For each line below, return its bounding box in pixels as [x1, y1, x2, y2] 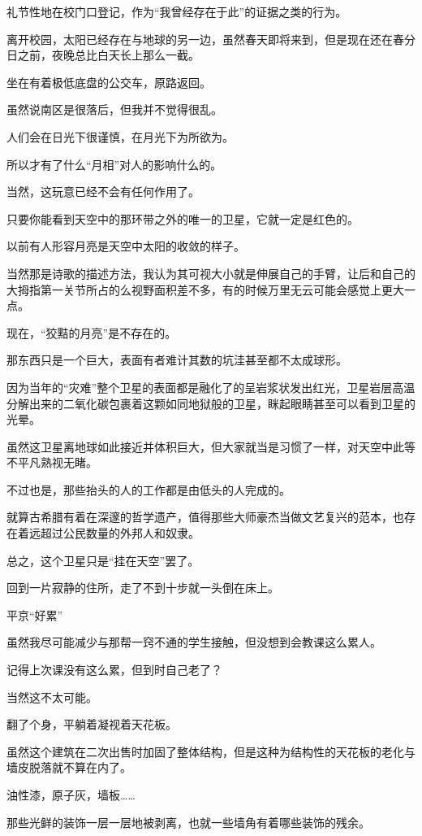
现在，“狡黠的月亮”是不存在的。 [6, 324, 177, 341]
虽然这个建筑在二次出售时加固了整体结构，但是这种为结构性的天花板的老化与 [6, 742, 416, 760]
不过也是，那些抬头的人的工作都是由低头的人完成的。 [6, 481, 291, 498]
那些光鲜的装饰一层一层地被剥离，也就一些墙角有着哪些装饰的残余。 [6, 813, 370, 830]
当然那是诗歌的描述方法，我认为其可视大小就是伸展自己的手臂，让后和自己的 [6, 264, 416, 281]
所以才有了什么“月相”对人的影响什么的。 [6, 155, 222, 172]
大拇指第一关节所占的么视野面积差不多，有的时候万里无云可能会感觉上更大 [6, 281, 404, 298]
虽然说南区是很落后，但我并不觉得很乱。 [6, 101, 222, 118]
